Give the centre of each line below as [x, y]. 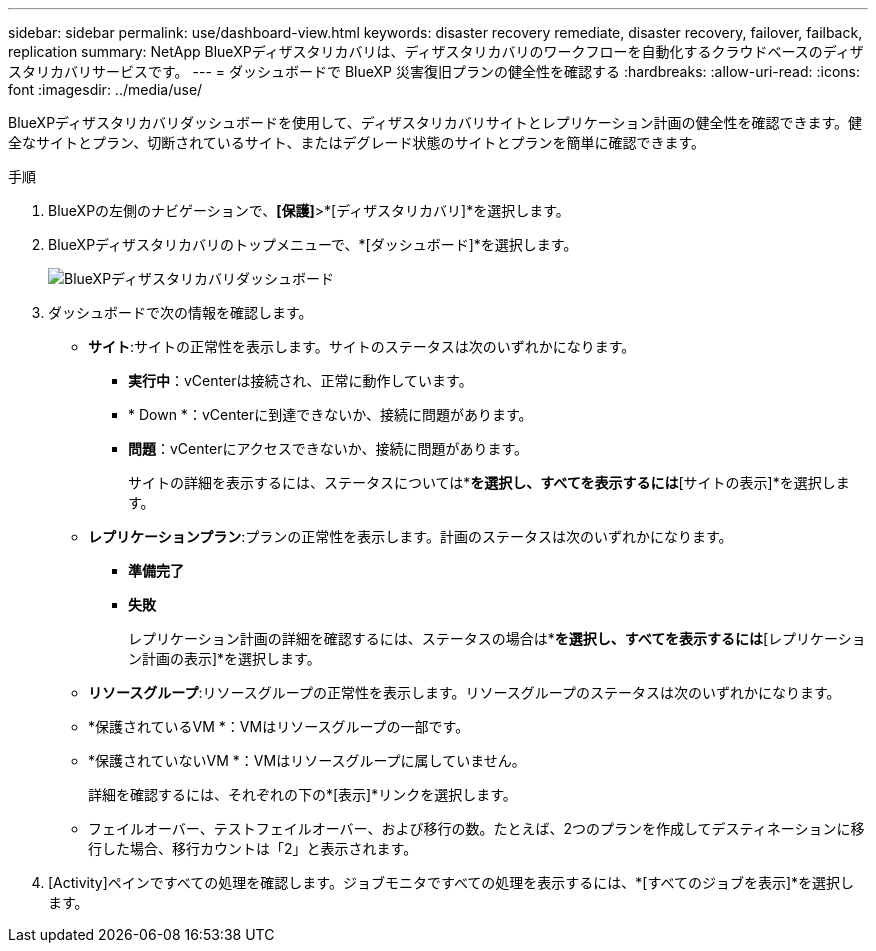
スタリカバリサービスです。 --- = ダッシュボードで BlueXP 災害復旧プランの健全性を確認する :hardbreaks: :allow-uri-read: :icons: [434, 71]
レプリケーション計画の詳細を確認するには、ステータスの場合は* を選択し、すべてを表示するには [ [448, 638]
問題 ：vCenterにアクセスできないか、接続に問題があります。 [328, 448]
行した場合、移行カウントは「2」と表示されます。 [253, 848]
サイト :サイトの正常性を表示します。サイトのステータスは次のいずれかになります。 [362, 346]
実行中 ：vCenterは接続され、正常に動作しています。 [300, 380]
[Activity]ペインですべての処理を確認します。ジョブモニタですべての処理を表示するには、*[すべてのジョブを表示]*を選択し [451, 882]
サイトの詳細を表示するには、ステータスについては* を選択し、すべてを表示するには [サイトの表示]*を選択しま [489, 482]
